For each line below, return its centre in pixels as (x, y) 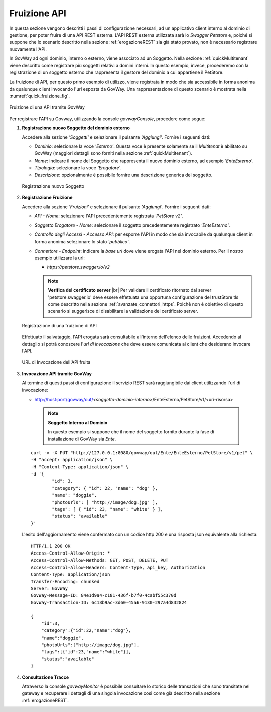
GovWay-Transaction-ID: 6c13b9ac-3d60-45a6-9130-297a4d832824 (109, 602)
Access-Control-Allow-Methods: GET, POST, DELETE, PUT (100, 560)
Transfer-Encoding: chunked (65, 581)
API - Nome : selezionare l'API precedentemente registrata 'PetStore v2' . (109, 216)
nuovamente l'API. (28, 49)
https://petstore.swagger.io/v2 (79, 267)
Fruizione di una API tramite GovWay (47, 107)
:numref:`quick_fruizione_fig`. (40, 96)
